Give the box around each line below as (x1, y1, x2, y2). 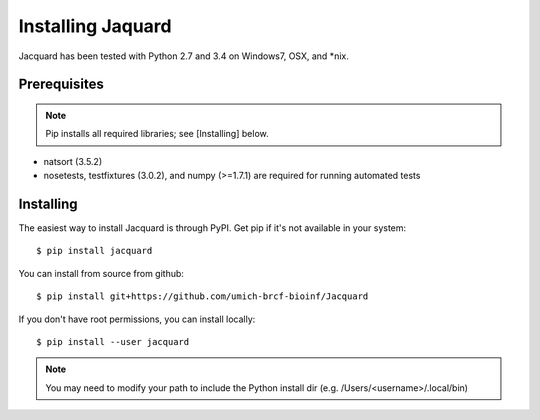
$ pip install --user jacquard (36, 336, 190, 347)
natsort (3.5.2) (43, 155, 103, 167)
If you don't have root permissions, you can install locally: (18, 313, 256, 325)
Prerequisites (18, 76, 104, 93)
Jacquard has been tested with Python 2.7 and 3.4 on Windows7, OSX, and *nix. (18, 50, 349, 62)
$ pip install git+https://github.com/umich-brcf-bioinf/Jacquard (36, 291, 369, 302)
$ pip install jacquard (36, 245, 153, 257)
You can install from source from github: (18, 267, 185, 279)
